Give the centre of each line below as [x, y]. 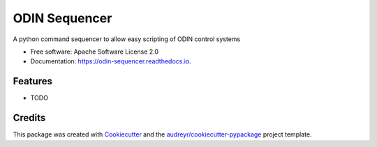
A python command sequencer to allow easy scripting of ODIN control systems [127, 39]
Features [32, 81]
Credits [29, 118]
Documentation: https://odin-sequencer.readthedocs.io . [111, 61]
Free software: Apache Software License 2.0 [95, 52]
